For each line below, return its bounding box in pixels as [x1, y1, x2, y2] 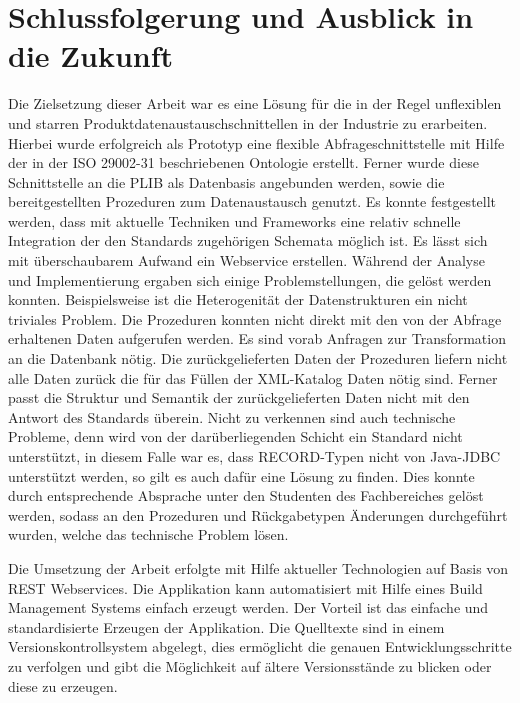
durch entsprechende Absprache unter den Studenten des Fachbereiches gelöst [8, 485, 484, 506]
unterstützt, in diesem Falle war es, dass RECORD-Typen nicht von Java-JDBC [8, 446, 501, 466]
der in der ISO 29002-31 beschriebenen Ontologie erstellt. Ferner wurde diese [8, 152, 479, 173]
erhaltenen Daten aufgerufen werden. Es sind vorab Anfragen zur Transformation [8, 328, 506, 349]
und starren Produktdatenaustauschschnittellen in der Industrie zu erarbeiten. [8, 112, 488, 133]
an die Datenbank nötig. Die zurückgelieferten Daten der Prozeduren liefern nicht [8, 348, 508, 369]
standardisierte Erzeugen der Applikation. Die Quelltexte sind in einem [8, 616, 445, 637]
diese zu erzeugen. [8, 675, 118, 696]
